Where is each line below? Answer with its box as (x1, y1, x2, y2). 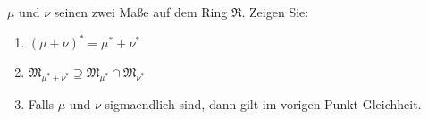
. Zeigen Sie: (241, 3, 309, 21)
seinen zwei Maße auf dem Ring (54, 3, 228, 21)
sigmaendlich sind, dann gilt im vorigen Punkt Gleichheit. (105, 95, 422, 114)
